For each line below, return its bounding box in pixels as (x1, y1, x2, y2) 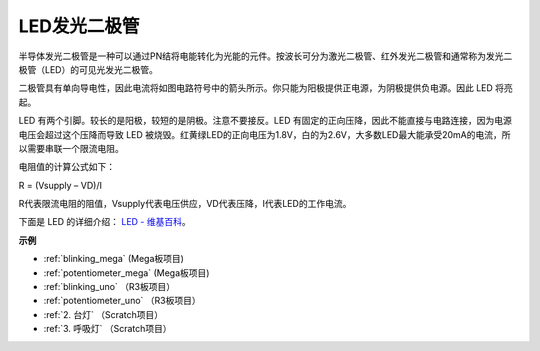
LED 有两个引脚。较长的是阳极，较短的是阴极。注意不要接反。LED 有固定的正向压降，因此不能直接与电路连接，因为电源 (18, 115, 512, 127)
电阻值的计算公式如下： (18, 161, 115, 173)
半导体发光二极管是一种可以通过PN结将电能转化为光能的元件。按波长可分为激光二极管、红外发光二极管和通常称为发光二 (18, 50, 513, 62)
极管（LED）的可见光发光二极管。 (18, 63, 159, 75)
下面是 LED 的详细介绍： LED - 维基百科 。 (18, 216, 191, 228)
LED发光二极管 (18, 15, 140, 37)
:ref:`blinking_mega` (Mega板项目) (43, 253, 185, 265)
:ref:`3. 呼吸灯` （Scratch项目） (43, 323, 172, 335)
